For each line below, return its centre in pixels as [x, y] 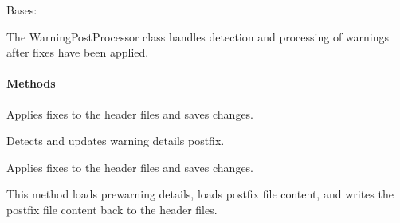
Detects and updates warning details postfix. [116, 141]
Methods [31, 83]
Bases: [22, 10]
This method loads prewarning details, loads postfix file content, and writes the [200, 194]
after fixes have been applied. [78, 52]
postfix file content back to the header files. [112, 209]
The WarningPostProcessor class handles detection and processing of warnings [198, 36]
